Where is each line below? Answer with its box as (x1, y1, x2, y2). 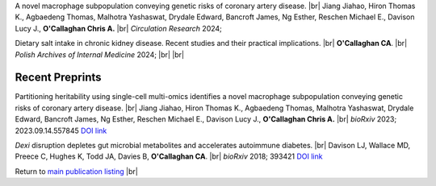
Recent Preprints (15, 71, 102, 85)
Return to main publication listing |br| (15, 166, 139, 176)
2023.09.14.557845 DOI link (15, 126, 107, 135)
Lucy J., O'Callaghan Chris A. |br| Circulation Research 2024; (15, 23, 222, 33)
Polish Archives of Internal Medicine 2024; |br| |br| (15, 49, 185, 60)
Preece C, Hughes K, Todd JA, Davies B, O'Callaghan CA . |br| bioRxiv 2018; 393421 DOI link (15, 151, 323, 161)
